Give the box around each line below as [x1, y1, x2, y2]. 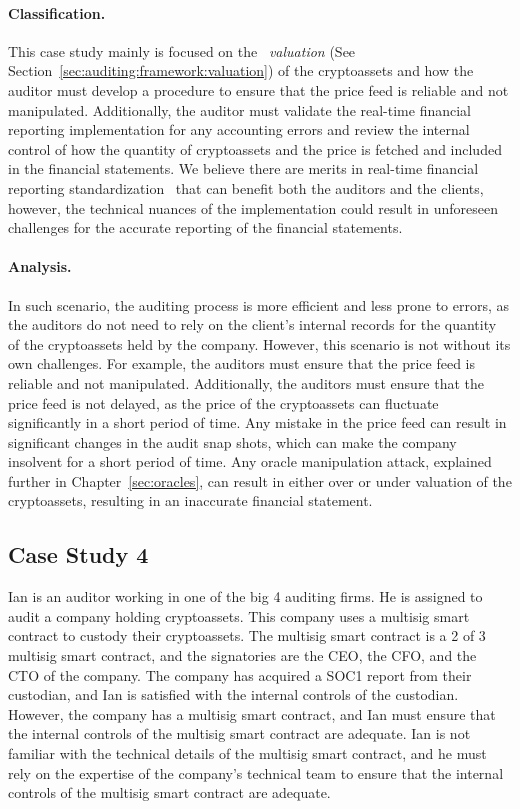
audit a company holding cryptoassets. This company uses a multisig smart [8, 605, 470, 626]
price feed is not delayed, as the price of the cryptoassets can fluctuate [8, 392, 439, 413]
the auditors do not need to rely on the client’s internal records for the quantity [8, 314, 497, 335]
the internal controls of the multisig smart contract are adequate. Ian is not [8, 723, 471, 744]
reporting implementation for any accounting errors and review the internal [8, 119, 470, 140]
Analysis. [8, 256, 72, 277]
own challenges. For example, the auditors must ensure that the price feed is [8, 353, 475, 374]
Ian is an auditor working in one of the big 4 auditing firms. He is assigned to [8, 586, 483, 607]
